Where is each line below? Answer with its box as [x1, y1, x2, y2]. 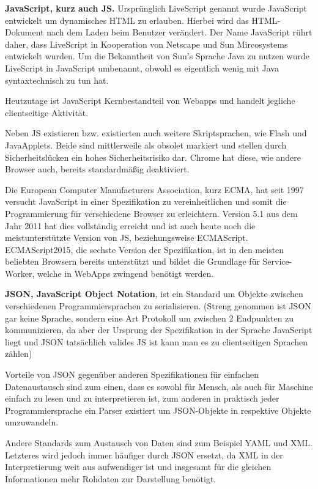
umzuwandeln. [5, 416, 59, 428]
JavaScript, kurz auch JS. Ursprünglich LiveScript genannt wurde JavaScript [5, 2, 308, 14]
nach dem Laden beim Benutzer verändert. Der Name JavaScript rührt [46, 26, 312, 39]
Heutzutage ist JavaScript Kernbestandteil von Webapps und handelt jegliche [5, 94, 295, 107]
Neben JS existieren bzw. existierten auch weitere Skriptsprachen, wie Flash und [5, 127, 307, 139]
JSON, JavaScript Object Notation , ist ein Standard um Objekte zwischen [5, 287, 303, 300]
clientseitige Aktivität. [5, 106, 89, 119]
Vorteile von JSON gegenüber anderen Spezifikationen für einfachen [5, 368, 259, 381]
